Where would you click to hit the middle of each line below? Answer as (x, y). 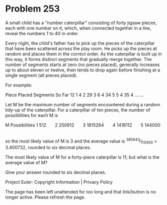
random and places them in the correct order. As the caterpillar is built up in (83, 54)
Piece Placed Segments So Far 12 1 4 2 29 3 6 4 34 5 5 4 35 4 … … (74, 95)
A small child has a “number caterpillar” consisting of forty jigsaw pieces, (81, 23)
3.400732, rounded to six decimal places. (48, 148)
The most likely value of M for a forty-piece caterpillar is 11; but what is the (82, 157)
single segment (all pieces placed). (41, 75)
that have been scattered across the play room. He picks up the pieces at (81, 48)
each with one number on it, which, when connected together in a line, (78, 28)
